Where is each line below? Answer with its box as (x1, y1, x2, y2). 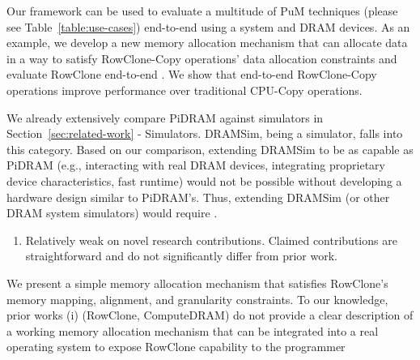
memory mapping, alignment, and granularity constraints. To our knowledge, (6, 290, 388, 307)
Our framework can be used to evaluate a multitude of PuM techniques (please (6, 2, 398, 19)
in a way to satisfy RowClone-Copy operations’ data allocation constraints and (6, 49, 397, 66)
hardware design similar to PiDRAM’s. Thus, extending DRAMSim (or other (6, 188, 390, 205)
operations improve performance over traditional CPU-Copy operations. (6, 81, 363, 98)
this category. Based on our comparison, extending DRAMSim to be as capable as (6, 140, 414, 157)
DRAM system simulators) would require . (6, 204, 218, 221)
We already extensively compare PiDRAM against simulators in (6, 109, 324, 126)
